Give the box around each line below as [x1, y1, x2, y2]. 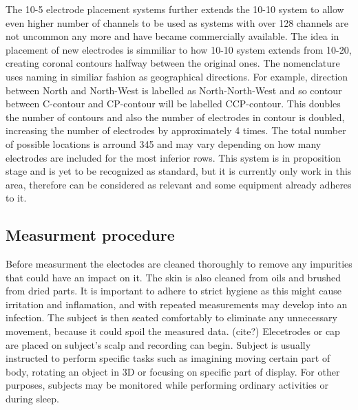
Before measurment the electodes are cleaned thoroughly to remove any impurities [6, 257, 352, 271]
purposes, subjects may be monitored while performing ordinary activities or [6, 378, 328, 392]
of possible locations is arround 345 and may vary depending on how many [6, 136, 322, 151]
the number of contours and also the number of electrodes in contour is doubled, [6, 109, 345, 124]
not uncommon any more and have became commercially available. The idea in [6, 29, 339, 43]
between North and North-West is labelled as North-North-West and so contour [6, 83, 342, 97]
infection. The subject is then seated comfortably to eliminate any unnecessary [6, 310, 337, 325]
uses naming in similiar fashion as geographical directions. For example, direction [6, 69, 348, 83]
